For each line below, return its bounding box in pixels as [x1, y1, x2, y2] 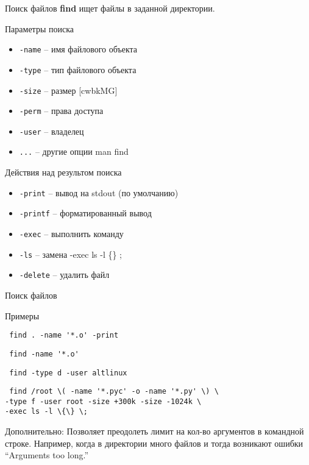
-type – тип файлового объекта [19, 63, 137, 76]
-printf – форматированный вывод [19, 207, 152, 219]
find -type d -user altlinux [9, 368, 127, 377]
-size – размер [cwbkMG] [19, 83, 118, 96]
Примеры [5, 309, 40, 322]
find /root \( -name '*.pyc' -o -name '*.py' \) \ [9, 387, 219, 396]
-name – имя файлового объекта [19, 43, 138, 55]
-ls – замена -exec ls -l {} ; [19, 247, 122, 260]
